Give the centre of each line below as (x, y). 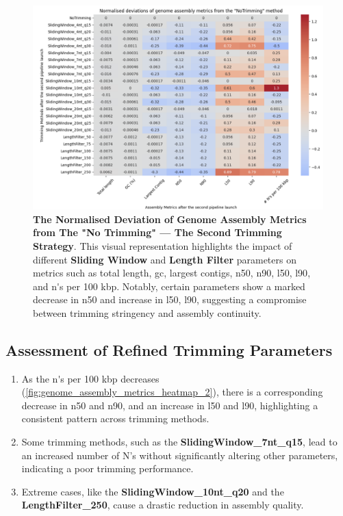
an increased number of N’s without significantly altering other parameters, (180, 455)
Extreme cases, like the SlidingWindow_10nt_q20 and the (153, 491)
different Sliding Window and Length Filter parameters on (165, 259)
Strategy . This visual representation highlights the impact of (163, 245)
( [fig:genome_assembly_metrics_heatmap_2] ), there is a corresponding (172, 392)
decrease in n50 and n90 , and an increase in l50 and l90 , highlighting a (170, 405)
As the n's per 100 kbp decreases (90, 378)
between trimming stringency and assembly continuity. (147, 312)
